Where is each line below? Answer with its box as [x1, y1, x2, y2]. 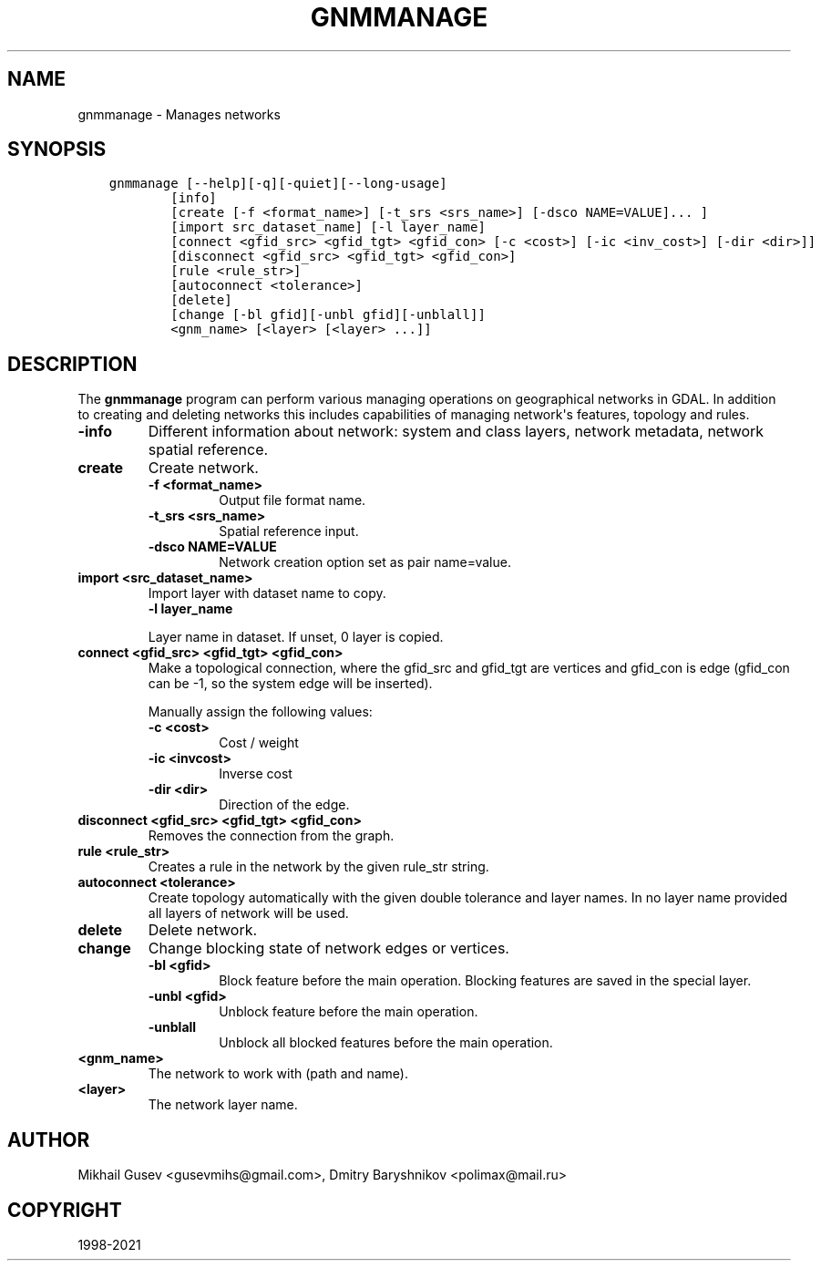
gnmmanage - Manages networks [77, 106, 281, 122]
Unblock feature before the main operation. [219, 1004, 478, 1020]
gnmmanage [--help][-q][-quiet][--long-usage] [108, 176, 447, 191]
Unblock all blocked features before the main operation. [219, 1035, 553, 1051]
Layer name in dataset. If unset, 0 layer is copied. [148, 629, 444, 645]
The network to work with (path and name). [148, 1066, 408, 1082]
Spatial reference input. [219, 523, 359, 540]
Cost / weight [219, 735, 299, 751]
